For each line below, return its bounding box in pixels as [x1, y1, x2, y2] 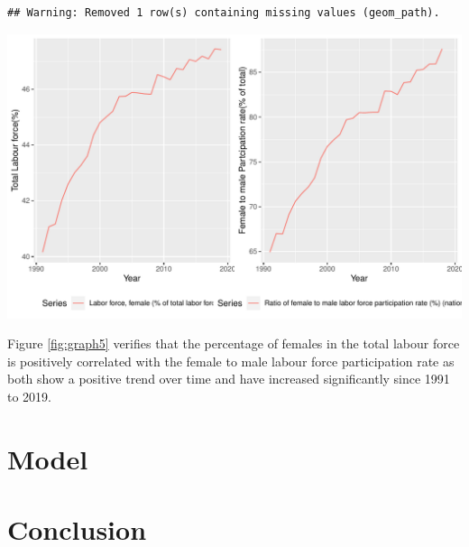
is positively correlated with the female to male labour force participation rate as [7, 351, 455, 370]
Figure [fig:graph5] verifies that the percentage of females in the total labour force [7, 334, 460, 353]
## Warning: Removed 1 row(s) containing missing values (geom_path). [7, 6, 440, 19]
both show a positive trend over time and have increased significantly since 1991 [7, 369, 450, 388]
